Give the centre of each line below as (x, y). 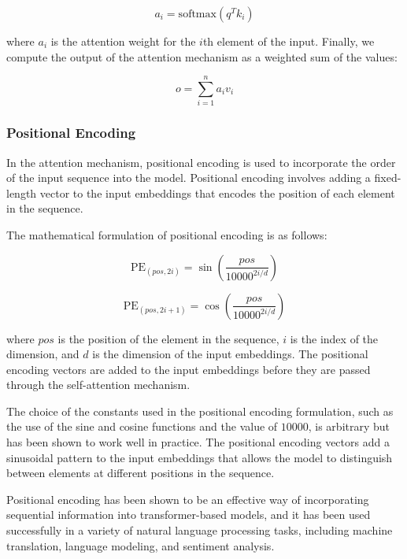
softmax (197, 14)
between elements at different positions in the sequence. (141, 473)
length (22, 193)
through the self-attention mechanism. (98, 385)
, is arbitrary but (349, 426)
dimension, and (43, 354)
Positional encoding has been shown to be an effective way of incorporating (188, 499)
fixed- (388, 178)
